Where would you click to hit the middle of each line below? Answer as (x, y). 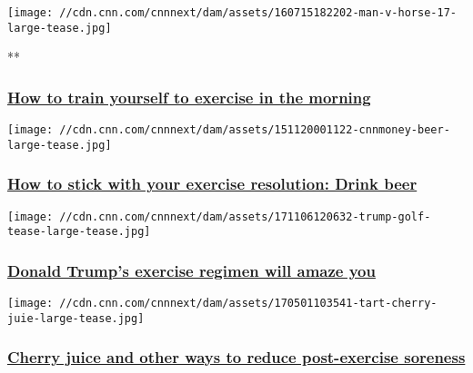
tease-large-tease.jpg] (79, 232)
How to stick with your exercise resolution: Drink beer (212, 184)
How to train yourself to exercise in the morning (189, 97)
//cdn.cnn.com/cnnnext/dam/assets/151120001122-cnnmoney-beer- (255, 130)
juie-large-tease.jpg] (76, 318)
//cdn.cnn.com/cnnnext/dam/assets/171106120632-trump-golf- (245, 216)
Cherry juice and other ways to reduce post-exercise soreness (236, 357)
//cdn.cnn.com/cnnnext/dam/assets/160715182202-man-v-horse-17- (258, 13)
